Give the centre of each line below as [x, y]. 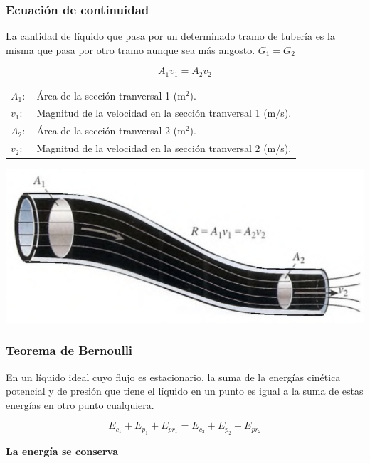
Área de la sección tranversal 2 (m [111, 131]
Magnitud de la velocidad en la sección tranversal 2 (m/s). [164, 148]
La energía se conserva [62, 451]
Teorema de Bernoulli [69, 350]
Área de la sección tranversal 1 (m [111, 95]
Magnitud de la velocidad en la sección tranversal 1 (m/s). [164, 113]
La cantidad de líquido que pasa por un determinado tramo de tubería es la [170, 36]
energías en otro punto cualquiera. [80, 404]
